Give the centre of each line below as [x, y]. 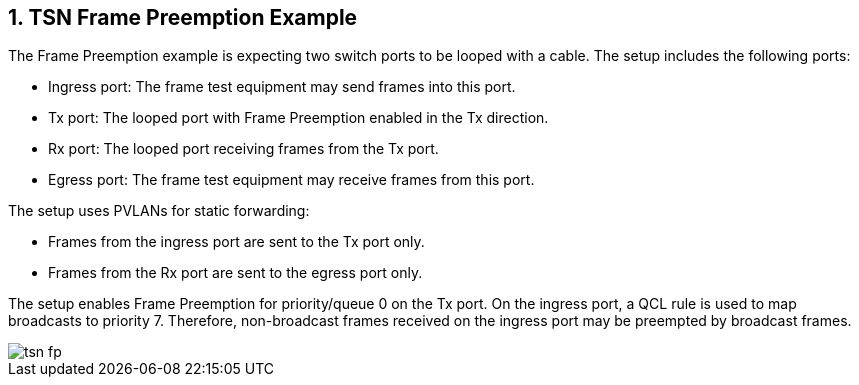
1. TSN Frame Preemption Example [183, 17]
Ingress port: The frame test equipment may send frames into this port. [282, 87]
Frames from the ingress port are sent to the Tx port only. [236, 242]
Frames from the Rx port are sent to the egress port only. [235, 273]
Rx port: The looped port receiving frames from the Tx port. [243, 149]
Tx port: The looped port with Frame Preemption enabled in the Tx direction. [298, 118]
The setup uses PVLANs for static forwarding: [159, 211]
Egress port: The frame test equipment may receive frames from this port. [291, 180]
